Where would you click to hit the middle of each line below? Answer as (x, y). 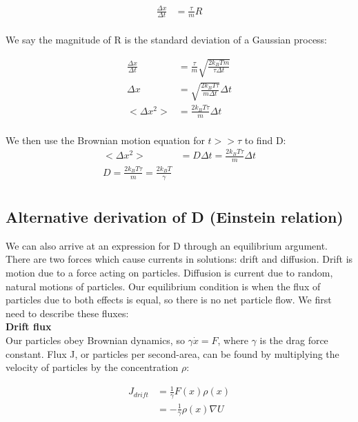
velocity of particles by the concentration (92, 367)
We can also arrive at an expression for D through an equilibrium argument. (167, 245)
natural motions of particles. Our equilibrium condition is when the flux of (163, 286)
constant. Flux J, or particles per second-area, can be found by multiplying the (172, 353)
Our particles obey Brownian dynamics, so (95, 340)
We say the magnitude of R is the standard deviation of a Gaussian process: (167, 40)
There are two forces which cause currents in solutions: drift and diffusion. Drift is (179, 259)
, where (233, 340)
